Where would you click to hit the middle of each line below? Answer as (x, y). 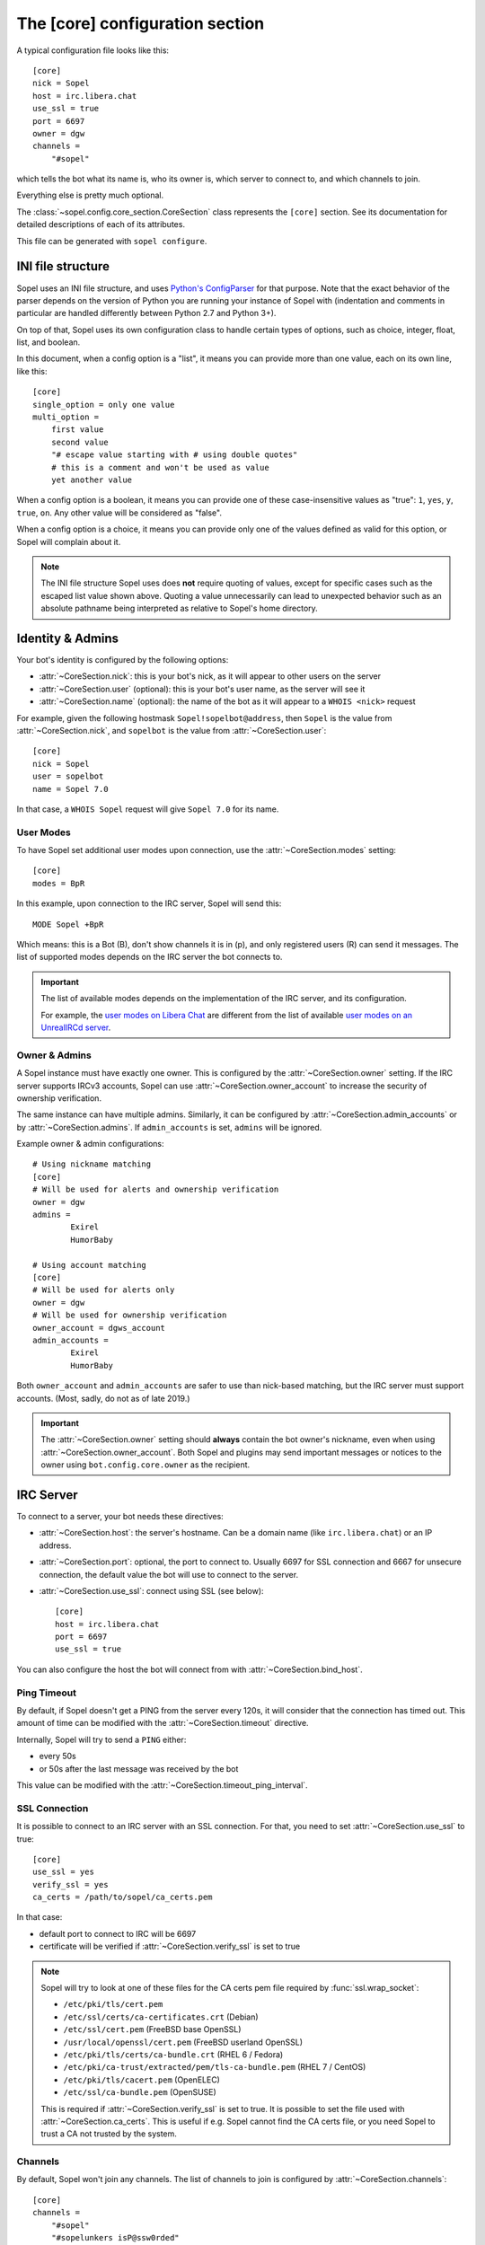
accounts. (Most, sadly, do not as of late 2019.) (103, 1398)
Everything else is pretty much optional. (90, 195)
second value (79, 442)
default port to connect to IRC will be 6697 (118, 1933)
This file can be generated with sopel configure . (112, 241)
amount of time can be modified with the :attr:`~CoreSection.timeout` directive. (163, 1723)
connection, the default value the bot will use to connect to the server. (169, 1574)
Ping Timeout (46, 1693)
